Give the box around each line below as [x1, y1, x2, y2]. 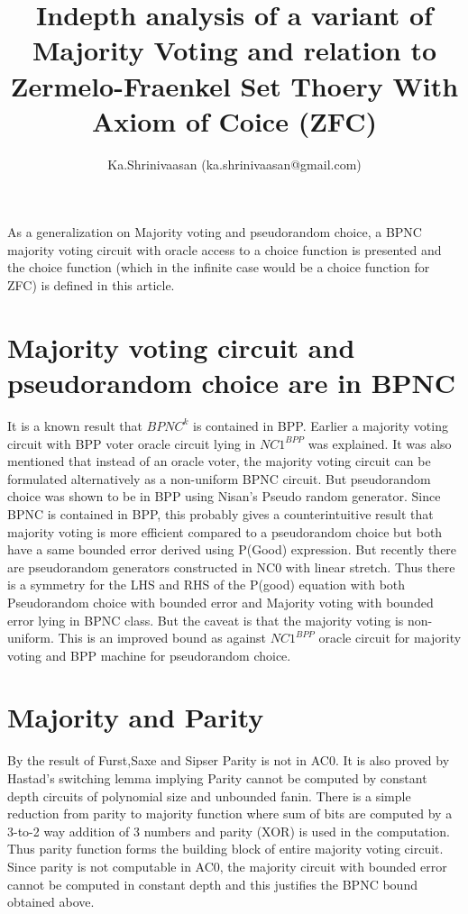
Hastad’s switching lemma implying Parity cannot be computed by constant [7, 769, 427, 787]
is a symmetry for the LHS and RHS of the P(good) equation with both [7, 575, 406, 594]
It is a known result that [7, 416, 142, 434]
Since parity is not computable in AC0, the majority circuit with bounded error [7, 856, 447, 875]
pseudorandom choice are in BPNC [7, 364, 456, 401]
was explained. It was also [307, 434, 452, 452]
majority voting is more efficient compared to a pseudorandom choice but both [7, 522, 443, 541]
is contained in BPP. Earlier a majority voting [193, 416, 448, 434]
